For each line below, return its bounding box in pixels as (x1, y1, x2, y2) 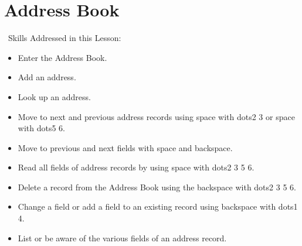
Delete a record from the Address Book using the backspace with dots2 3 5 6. (18, 180, 296, 193)
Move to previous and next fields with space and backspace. (18, 141, 233, 153)
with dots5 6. (18, 122, 65, 134)
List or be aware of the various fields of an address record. (18, 231, 227, 244)
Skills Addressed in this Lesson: (8, 32, 121, 44)
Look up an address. (18, 90, 91, 102)
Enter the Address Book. (18, 51, 107, 63)
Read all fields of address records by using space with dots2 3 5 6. (18, 161, 255, 173)
